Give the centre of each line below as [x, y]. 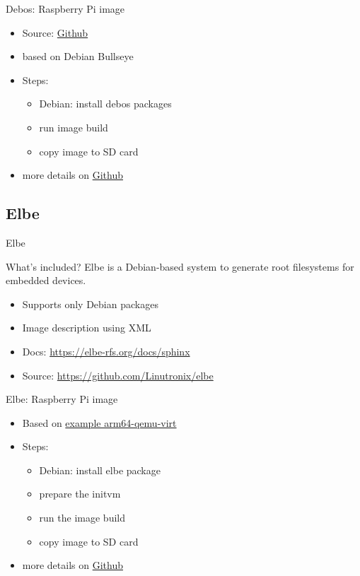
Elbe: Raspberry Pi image [62, 399]
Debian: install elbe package [100, 470]
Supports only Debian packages [90, 304]
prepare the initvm [80, 494]
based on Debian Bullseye [78, 56]
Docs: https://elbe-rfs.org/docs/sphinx [106, 351]
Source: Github [55, 32]
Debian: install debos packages [105, 104]
